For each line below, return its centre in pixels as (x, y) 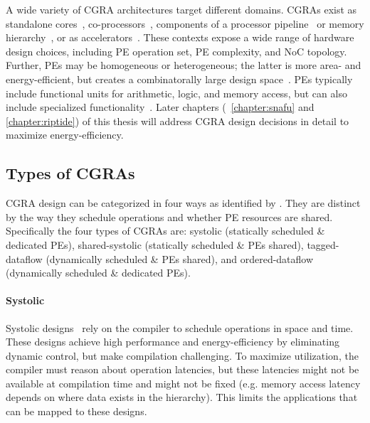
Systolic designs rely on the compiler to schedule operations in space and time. (180, 327)
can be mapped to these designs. (76, 411)
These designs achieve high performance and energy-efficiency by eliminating (173, 342)
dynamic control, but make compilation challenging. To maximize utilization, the (182, 355)
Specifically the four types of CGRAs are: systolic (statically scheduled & (165, 231)
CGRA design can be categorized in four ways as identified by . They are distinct (183, 203)
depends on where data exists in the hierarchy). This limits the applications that (182, 397)
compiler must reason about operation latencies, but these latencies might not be (183, 369)
